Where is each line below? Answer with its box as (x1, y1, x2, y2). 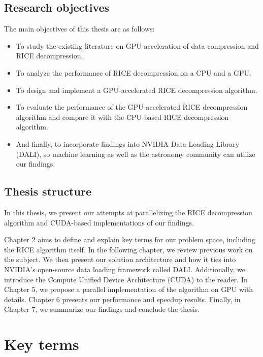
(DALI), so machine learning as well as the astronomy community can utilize (16, 148, 255, 159)
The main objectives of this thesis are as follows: (4, 23, 155, 34)
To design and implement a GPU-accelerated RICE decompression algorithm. (16, 84, 257, 95)
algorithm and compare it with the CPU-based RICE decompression (16, 111, 229, 122)
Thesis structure (4, 183, 91, 199)
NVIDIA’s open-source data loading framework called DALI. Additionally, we (4, 264, 245, 274)
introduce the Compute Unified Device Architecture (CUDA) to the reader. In (4, 274, 248, 284)
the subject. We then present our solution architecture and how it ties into (4, 254, 236, 265)
